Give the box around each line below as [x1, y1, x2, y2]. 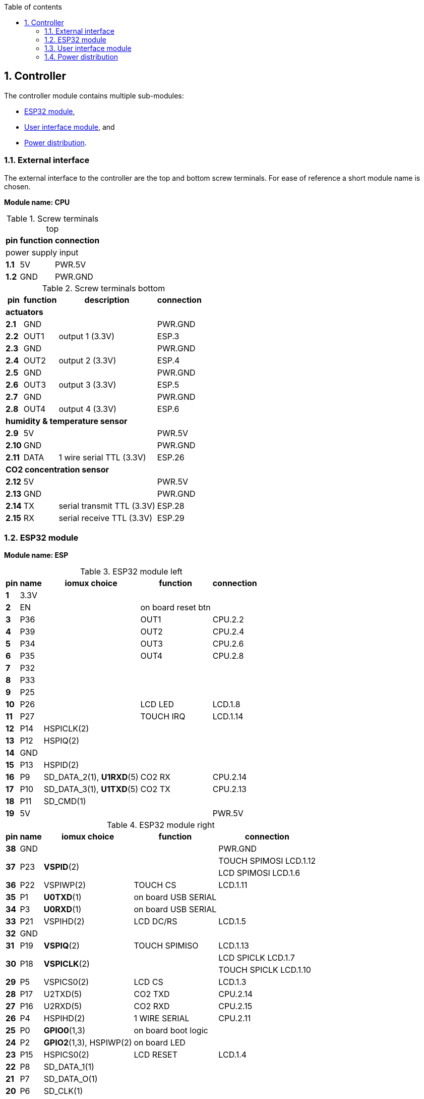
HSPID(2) [43, 760, 79, 770]
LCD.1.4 [218, 1050, 247, 1060]
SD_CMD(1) [43, 796, 86, 807]
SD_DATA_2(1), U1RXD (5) [43, 772, 139, 782]
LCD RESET [134, 1050, 177, 1060]
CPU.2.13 [212, 784, 247, 795]
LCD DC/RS [134, 916, 177, 927]
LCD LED [140, 699, 174, 710]
